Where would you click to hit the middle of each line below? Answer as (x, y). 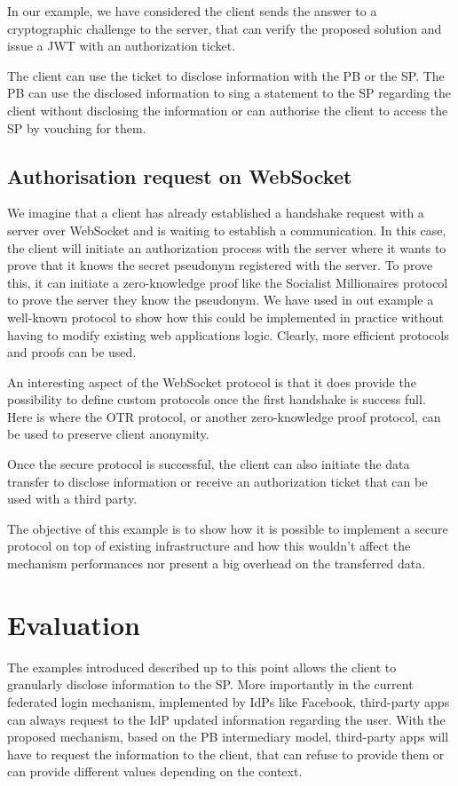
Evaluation (74, 624)
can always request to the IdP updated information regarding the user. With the (226, 719)
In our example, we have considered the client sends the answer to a (192, 11)
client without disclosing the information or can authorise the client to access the (228, 110)
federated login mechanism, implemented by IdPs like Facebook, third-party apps (229, 701)
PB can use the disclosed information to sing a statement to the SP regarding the (229, 93)
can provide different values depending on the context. (155, 771)
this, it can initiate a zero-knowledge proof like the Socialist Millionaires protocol (228, 282)
